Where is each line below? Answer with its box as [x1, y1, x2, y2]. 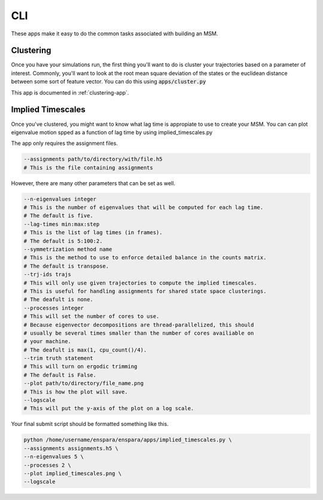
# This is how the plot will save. [23, 388, 128, 395]
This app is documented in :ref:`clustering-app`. [11, 89, 129, 96]
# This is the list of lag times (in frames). [23, 229, 163, 236]
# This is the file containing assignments [23, 164, 154, 171]
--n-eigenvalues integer [23, 195, 97, 202]
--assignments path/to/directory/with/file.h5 [23, 156, 163, 163]
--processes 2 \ [23, 462, 72, 468]
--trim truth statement [23, 355, 94, 362]
